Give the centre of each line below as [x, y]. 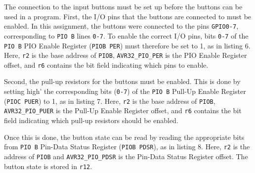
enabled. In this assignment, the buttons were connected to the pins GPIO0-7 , [121, 26]
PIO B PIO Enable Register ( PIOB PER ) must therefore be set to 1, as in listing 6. [127, 45]
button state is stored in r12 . [48, 166]
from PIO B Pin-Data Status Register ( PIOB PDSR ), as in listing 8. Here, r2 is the [127, 147]
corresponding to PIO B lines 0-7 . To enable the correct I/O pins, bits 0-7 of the [126, 35]
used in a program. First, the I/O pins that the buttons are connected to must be [128, 16]
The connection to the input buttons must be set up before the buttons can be [123, 6]
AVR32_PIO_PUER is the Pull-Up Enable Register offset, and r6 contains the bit [123, 110]
